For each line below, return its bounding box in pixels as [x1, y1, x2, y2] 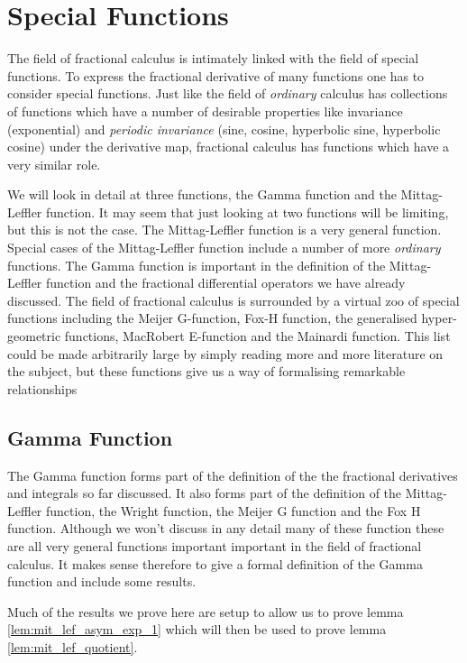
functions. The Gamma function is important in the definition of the [7, 255, 386, 274]
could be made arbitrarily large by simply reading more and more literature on [7, 344, 444, 363]
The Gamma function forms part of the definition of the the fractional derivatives [7, 465, 458, 484]
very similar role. [7, 154, 101, 173]
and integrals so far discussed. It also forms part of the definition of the [7, 483, 402, 502]
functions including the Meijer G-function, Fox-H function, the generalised [7, 308, 417, 327]
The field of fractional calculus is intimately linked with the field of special [7, 49, 419, 68]
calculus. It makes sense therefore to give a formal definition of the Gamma [7, 554, 423, 573]
